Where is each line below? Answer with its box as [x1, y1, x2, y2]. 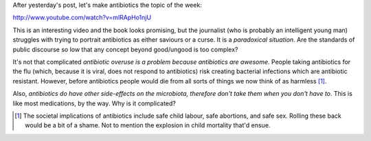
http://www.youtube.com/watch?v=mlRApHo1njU [12, 14, 151, 22]
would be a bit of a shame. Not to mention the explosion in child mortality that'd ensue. [25, 121, 271, 129]
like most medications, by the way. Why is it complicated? [12, 99, 177, 107]
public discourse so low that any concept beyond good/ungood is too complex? [12, 45, 238, 53]
